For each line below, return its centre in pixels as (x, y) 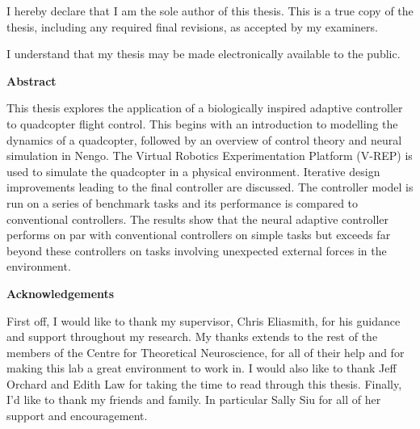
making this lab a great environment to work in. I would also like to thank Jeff (202, 368)
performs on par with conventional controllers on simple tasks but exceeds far (199, 235)
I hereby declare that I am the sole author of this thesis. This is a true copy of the (210, 11)
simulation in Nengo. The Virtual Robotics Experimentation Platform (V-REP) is (210, 156)
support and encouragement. (77, 416)
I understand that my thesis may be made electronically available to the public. (204, 54)
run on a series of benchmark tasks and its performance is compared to (183, 202)
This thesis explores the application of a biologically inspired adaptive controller (205, 108)
